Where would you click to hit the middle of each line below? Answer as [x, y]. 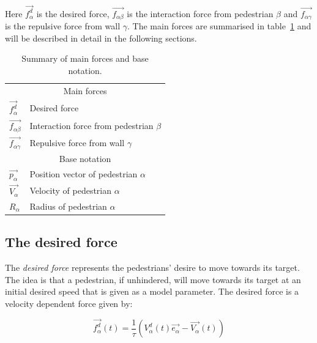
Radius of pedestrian [68, 206]
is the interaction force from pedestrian [200, 13]
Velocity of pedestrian [71, 190]
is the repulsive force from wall [63, 26]
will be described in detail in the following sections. [101, 38]
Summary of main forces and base [85, 58]
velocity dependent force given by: [69, 304]
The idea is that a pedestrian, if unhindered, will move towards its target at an [153, 279]
